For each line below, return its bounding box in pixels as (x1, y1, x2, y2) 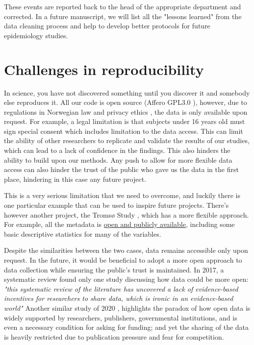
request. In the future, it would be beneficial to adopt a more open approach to (4, 255, 242, 265)
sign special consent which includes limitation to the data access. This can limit (4, 125, 243, 136)
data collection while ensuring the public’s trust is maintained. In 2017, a (4, 264, 224, 274)
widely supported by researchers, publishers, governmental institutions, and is (4, 312, 237, 322)
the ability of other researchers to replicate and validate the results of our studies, (4, 135, 250, 146)
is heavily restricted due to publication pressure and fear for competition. (4, 331, 224, 342)
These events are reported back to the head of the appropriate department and (4, 1, 241, 11)
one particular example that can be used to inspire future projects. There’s (4, 200, 229, 210)
